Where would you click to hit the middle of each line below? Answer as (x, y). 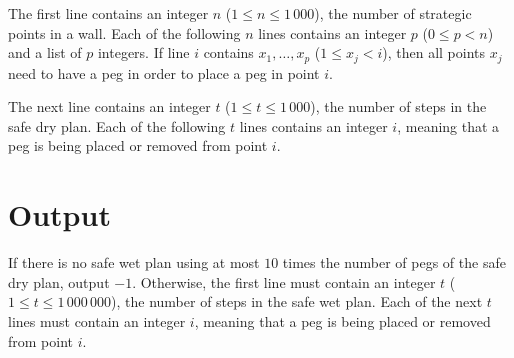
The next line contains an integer (109, 106)
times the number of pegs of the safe (394, 262)
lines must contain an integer (97, 320)
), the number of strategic (393, 13)
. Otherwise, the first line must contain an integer (284, 281)
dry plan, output (59, 281)
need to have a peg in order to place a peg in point (164, 72)
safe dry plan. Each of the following (117, 125)
